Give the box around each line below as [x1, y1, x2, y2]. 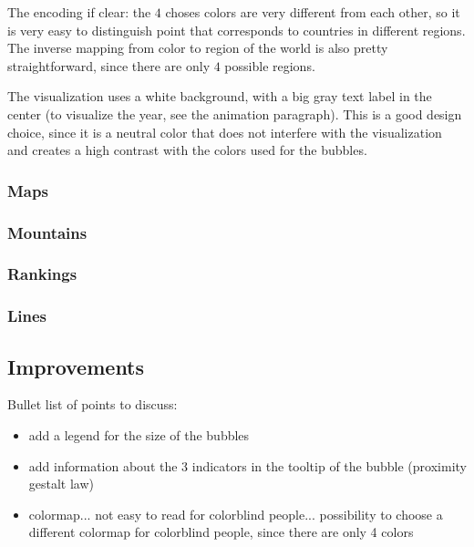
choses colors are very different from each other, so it [165, 3, 460, 21]
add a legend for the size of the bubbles [28, 425, 250, 444]
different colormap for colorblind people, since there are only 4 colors [28, 522, 414, 542]
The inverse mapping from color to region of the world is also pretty [7, 38, 388, 57]
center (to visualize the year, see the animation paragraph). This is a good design [7, 104, 462, 123]
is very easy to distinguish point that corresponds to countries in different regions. [7, 20, 466, 39]
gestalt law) [28, 474, 95, 493]
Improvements [7, 352, 145, 380]
